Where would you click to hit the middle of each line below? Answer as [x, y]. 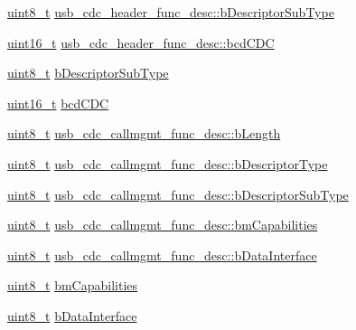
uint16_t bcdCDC [58, 103]
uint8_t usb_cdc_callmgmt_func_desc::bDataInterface [162, 255]
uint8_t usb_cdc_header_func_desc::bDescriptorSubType [171, 12]
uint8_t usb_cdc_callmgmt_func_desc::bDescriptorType [168, 163]
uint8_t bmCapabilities [73, 285]
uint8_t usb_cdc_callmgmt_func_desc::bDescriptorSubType [178, 194]
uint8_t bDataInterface [72, 315]
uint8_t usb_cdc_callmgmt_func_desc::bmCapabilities [163, 225]
